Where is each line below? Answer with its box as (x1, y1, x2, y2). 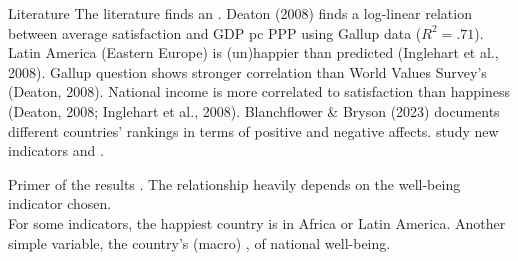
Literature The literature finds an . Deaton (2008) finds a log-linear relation (8, 3, 472, 23)
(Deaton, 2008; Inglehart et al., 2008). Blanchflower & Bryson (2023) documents (8, 100, 500, 121)
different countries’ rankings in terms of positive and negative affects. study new (8, 120, 499, 141)
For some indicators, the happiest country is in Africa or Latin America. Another (8, 212, 506, 233)
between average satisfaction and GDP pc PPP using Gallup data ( (8, 22, 422, 43)
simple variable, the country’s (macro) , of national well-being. (8, 232, 391, 253)
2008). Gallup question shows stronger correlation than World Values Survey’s (8, 61, 487, 82)
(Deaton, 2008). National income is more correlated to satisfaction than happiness (8, 81, 510, 102)
